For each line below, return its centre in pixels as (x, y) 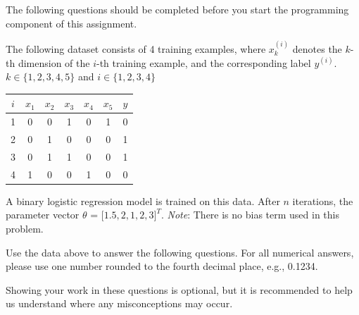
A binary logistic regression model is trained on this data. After (143, 200)
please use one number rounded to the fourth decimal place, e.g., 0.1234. (162, 266)
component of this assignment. (71, 23)
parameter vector (43, 215)
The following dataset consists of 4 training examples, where (136, 49)
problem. (25, 228)
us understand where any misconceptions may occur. (119, 303)
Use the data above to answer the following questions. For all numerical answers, (180, 252)
